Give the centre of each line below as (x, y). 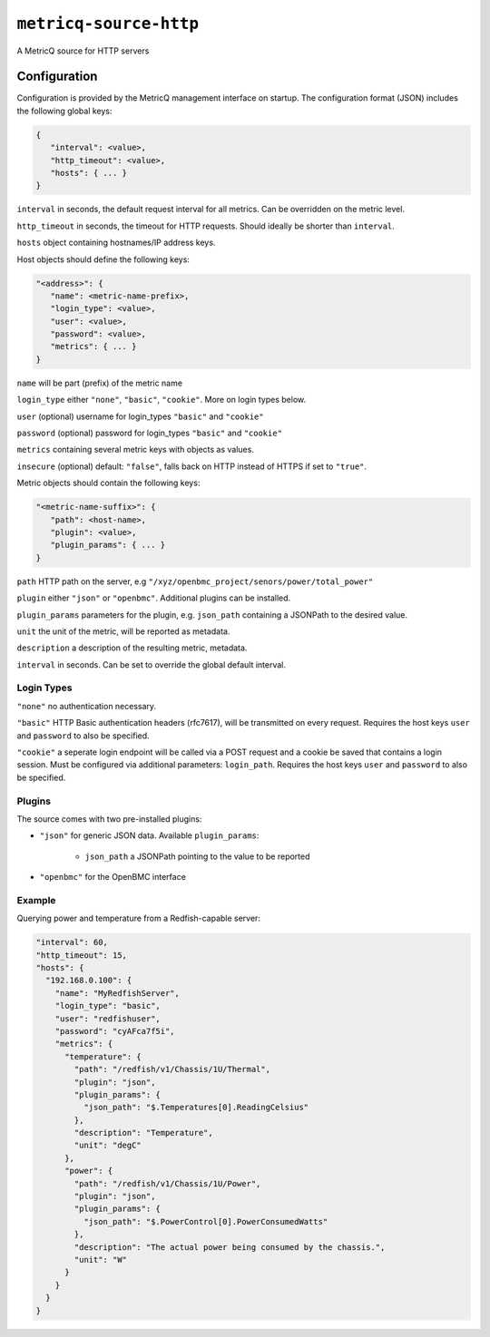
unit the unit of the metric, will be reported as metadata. (123, 631)
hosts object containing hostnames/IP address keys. (116, 243)
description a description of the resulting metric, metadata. (132, 648)
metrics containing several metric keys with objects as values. (135, 450)
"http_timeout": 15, (81, 955)
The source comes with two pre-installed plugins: (109, 819)
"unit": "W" (100, 1259)
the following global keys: (64, 111)
